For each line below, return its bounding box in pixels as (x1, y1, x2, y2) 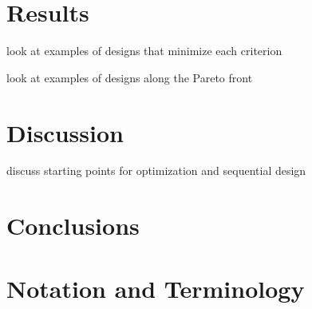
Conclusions (6, 209, 140, 242)
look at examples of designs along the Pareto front (6, 69, 253, 85)
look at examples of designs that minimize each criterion (6, 42, 282, 59)
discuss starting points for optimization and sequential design (6, 162, 306, 179)
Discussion (6, 116, 124, 149)
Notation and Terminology (6, 271, 305, 304)
